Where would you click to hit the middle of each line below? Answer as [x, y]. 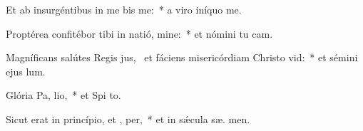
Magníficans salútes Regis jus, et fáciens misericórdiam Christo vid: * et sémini [182, 57]
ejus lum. [26, 71]
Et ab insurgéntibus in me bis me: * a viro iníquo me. [124, 9]
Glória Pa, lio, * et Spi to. [63, 95]
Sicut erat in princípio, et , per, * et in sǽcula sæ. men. [128, 119]
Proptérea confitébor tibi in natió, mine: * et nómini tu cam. [139, 33]
